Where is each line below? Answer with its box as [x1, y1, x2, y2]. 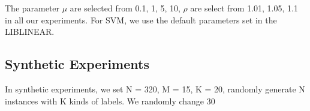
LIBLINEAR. [5, 25, 55, 38]
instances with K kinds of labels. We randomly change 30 [5, 94, 215, 107]
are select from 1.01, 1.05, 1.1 [190, 2, 298, 14]
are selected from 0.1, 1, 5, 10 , [70, 2, 180, 14]
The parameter [5, 2, 60, 14]
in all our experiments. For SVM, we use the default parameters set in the [5, 13, 277, 26]
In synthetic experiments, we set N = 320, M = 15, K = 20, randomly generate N [5, 82, 305, 95]
